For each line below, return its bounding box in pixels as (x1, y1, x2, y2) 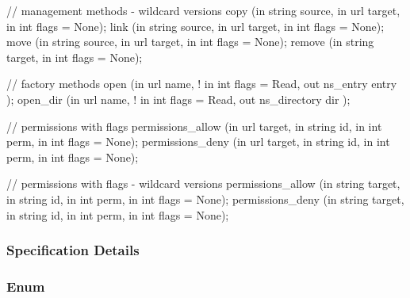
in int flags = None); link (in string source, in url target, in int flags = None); (6, 17, 385, 34)
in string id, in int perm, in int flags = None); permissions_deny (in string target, (6, 190, 404, 207)
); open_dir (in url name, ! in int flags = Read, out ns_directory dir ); (6, 90, 351, 107)
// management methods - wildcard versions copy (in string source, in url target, (6, 2, 400, 18)
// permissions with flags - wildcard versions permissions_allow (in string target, (6, 175, 400, 192)
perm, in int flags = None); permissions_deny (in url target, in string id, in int (6, 133, 390, 150)
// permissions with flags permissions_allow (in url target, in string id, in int (6, 117, 382, 134)
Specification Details (6, 240, 140, 260)
